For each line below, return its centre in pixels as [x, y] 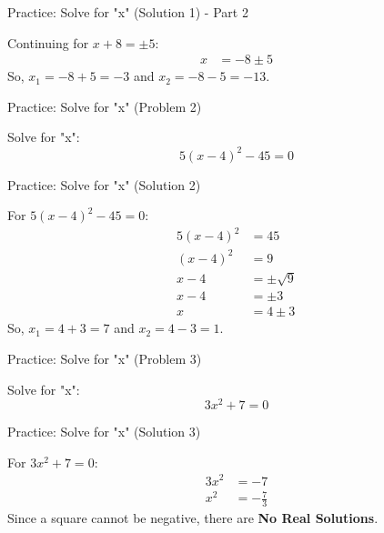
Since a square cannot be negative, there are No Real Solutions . [193, 517]
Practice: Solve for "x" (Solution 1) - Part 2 [128, 12]
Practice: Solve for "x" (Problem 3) [105, 358]
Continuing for [48, 42]
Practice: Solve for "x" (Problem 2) [105, 106]
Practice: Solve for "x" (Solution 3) [104, 432]
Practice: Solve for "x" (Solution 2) [104, 184]
